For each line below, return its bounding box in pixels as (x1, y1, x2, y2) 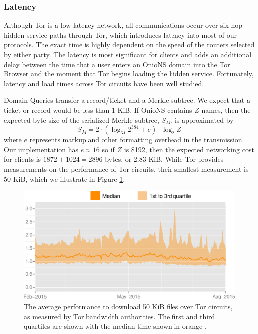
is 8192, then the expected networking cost (124, 144, 254, 154)
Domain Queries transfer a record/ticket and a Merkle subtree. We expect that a (4, 95, 250, 105)
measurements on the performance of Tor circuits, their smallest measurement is (4, 163, 249, 174)
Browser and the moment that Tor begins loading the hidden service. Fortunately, (4, 68, 254, 79)
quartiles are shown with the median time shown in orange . (24, 321, 207, 331)
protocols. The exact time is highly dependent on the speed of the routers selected (4, 39, 255, 50)
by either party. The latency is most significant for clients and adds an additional (4, 49, 252, 59)
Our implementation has (4, 144, 79, 154)
